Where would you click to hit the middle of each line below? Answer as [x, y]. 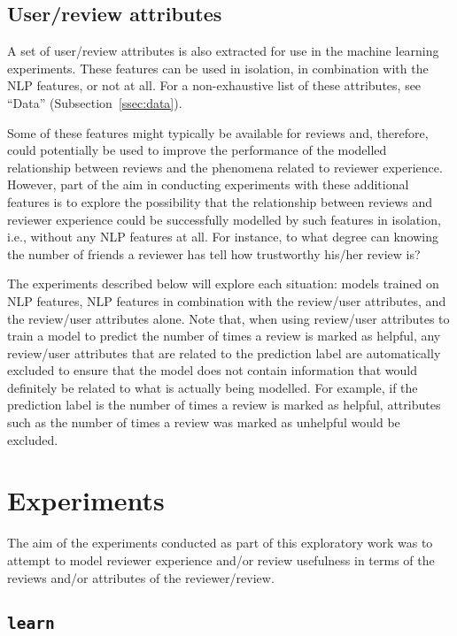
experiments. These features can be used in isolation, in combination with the [218, 68]
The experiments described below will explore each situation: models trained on [223, 284]
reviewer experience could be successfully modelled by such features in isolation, [224, 219]
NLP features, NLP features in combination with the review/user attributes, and [227, 300]
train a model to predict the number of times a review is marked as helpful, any [224, 336]
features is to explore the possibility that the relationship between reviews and [220, 201]
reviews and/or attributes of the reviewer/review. [141, 577]
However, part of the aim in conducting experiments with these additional [208, 184]
